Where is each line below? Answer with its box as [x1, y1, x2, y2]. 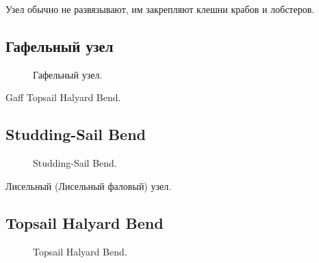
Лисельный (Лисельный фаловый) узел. [5, 178, 172, 193]
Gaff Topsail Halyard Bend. [5, 90, 121, 105]
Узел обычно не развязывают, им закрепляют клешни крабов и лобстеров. [5, 2, 315, 16]
